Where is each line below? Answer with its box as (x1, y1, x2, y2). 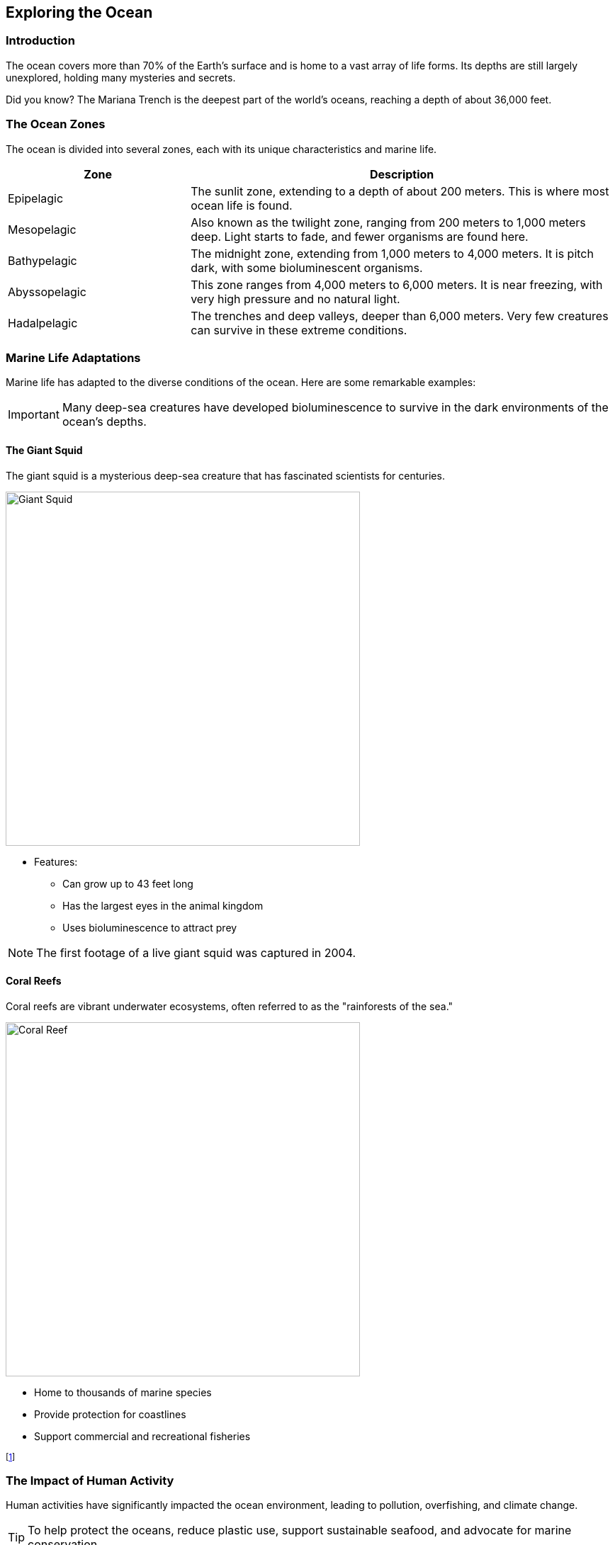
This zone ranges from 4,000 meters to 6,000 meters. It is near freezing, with (191, 277, 603, 292)
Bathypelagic (8, 253, 77, 268)
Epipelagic (8, 191, 64, 205)
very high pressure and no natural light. (191, 291, 400, 306)
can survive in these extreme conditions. (191, 322, 407, 337)
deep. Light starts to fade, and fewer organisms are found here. (191, 229, 529, 244)
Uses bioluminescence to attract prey (62, 921, 237, 934)
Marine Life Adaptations (6, 350, 141, 365)
